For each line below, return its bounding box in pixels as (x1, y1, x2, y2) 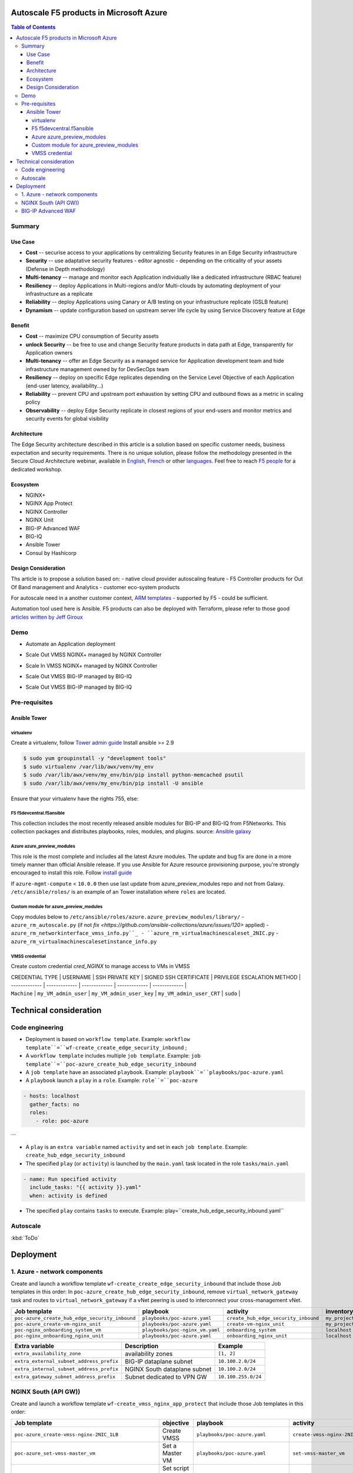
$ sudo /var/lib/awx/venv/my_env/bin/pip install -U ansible (23, 780, 204, 787)
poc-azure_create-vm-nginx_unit (14, 1320, 101, 1327)
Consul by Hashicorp (25, 549, 76, 556)
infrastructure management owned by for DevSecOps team (25, 365, 169, 372)
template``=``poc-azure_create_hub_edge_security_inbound (25, 1061, 197, 1068)
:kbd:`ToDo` (11, 1234, 39, 1241)
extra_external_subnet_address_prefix (14, 1358, 119, 1365)
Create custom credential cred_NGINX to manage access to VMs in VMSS (11, 963, 191, 970)
